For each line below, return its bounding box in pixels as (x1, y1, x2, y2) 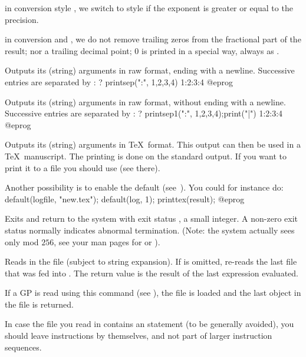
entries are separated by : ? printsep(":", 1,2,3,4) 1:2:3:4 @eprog (5, 75, 233, 88)
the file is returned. (5, 298, 74, 310)
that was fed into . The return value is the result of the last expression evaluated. (5, 266, 298, 279)
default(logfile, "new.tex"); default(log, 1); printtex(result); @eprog (5, 192, 245, 205)
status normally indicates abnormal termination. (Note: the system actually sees (5, 223, 295, 236)
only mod (5, 235, 39, 248)
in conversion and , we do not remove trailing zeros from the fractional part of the (5, 33, 301, 45)
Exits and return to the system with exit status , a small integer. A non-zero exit (5, 212, 298, 225)
